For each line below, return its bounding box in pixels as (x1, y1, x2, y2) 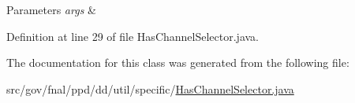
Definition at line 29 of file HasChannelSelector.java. (6, 28, 259, 44)
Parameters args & (6, 2, 96, 17)
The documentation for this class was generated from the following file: (6, 54, 349, 71)
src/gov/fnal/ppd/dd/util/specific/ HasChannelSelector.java (6, 80, 294, 97)
